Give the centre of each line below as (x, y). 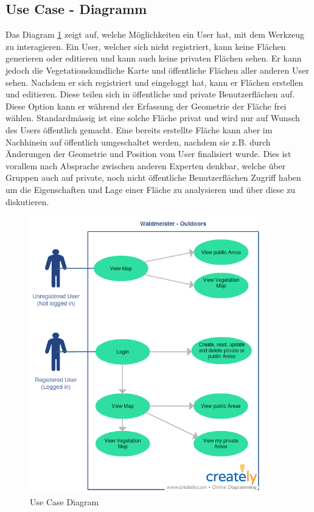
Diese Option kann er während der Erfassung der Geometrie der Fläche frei (146, 106)
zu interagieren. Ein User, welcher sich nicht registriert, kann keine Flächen (146, 46)
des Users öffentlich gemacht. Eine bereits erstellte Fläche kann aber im (139, 129)
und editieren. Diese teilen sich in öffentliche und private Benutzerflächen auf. (150, 94)
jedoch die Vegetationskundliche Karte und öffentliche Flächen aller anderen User (157, 70)
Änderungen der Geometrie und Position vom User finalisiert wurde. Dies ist (148, 154)
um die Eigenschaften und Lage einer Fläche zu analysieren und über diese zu (151, 189)
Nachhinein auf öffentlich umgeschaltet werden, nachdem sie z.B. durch (138, 142)
